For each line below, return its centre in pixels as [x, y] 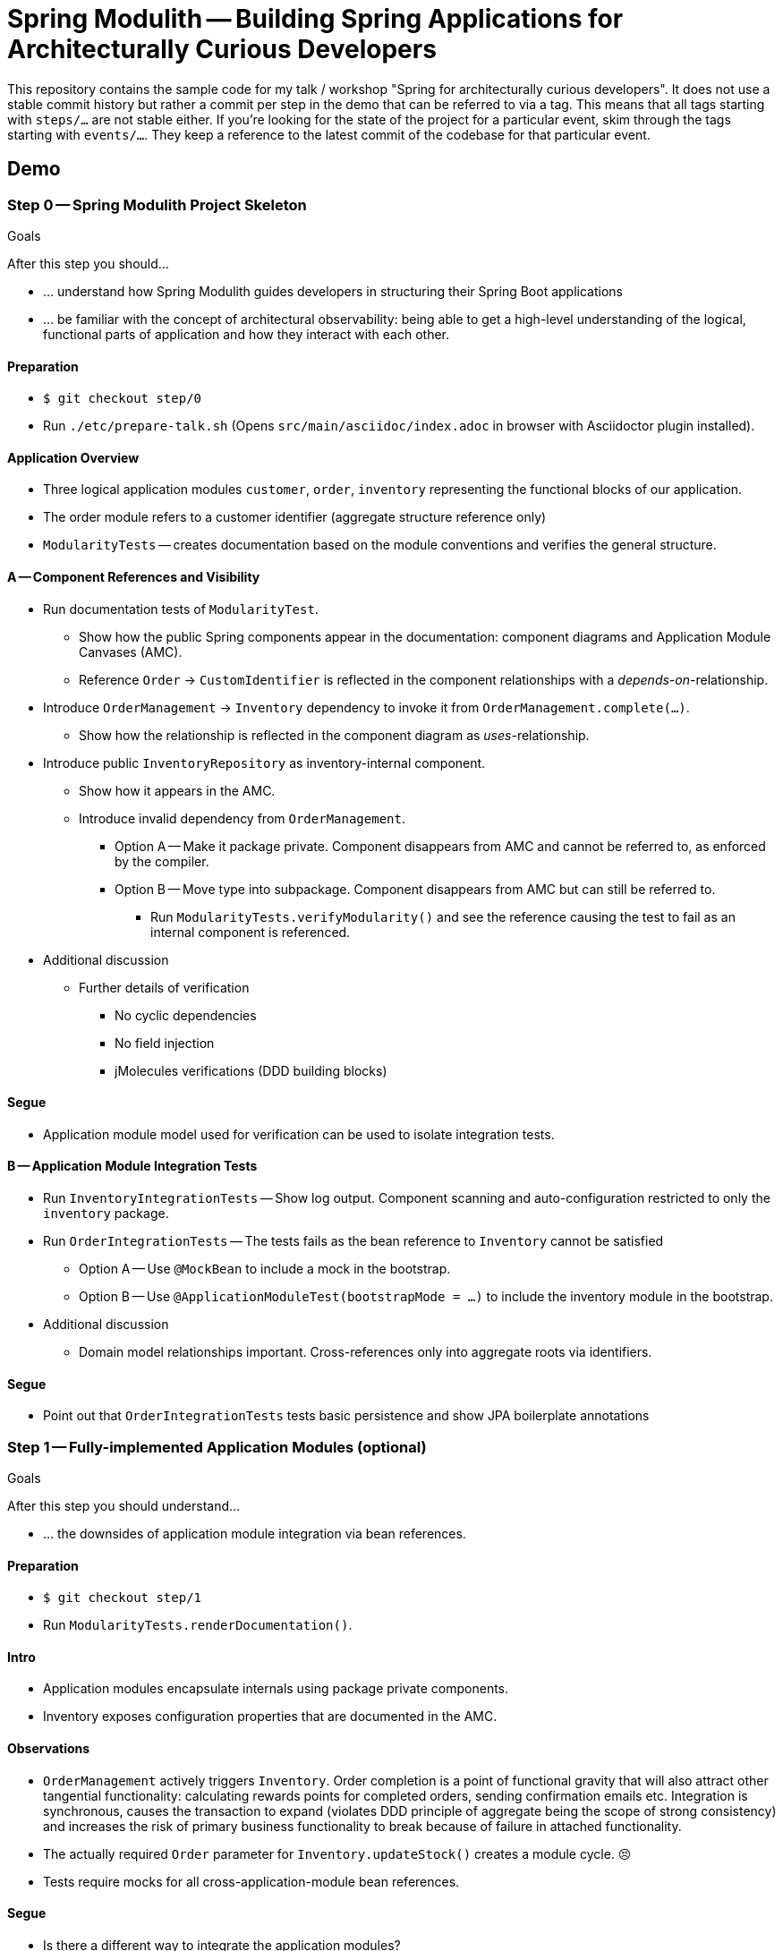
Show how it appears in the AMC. [177, 790]
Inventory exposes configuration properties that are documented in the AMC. [270, 1717]
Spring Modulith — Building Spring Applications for [315, 19]
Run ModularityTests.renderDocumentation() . [198, 1625]
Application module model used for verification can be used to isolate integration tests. [299, 1134]
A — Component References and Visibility [134, 577]
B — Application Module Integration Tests [132, 1166]
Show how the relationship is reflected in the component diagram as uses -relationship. [334, 735]
